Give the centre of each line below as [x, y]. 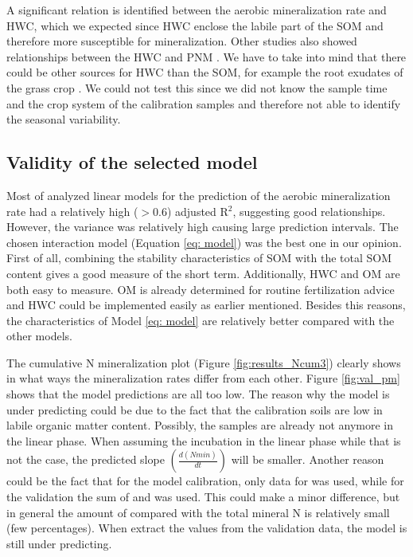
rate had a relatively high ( [72, 211]
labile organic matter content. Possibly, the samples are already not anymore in [200, 425]
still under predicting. [59, 543]
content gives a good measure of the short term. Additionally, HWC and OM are [203, 273]
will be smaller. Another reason [308, 459]
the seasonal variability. [64, 119]
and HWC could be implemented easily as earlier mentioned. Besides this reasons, [206, 305]
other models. [39, 336]
